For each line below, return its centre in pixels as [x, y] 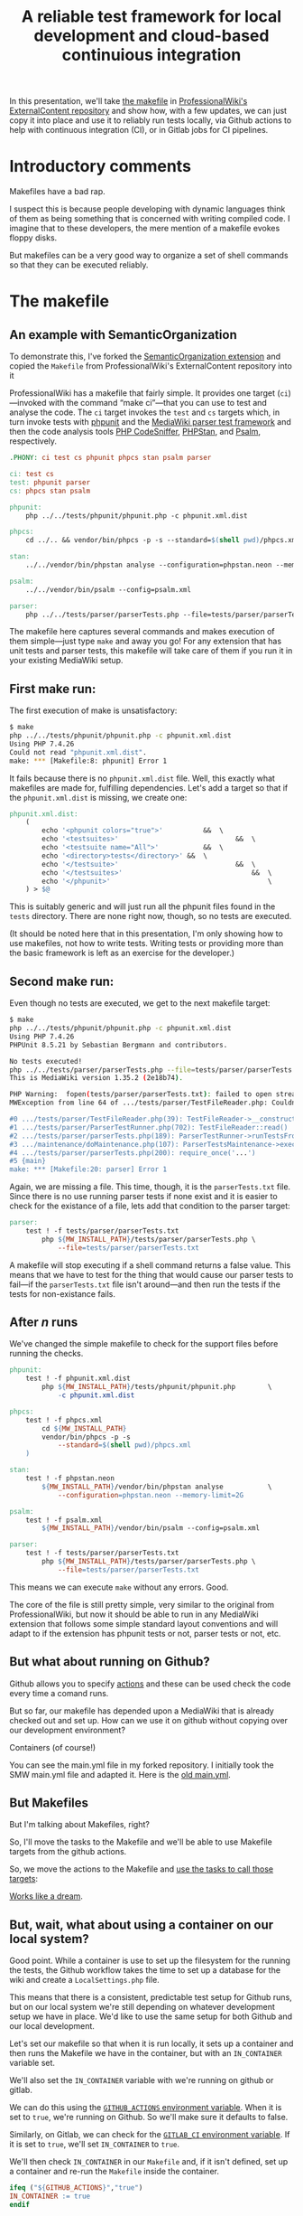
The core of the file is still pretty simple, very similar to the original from [142, 1604]
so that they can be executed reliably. [79, 265]
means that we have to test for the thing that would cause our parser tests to [151, 1274]
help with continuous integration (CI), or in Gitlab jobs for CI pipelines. [139, 130]
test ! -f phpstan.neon [70, 1479]
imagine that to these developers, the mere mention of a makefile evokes [145, 229]
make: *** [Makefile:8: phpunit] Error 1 [88, 761]
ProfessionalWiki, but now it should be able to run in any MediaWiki [134, 1614]
